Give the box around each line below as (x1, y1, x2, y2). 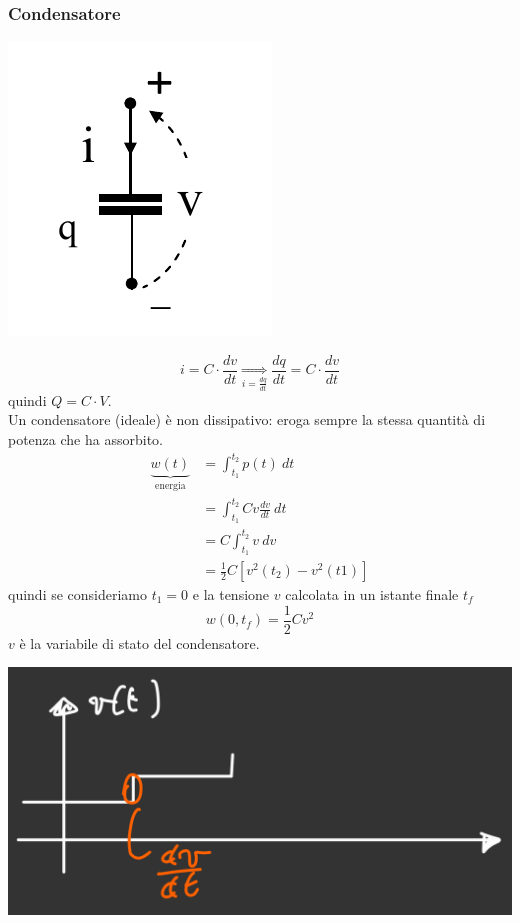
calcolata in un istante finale (285, 584, 459, 605)
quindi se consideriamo (8, 584, 148, 605)
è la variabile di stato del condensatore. (19, 632, 260, 653)
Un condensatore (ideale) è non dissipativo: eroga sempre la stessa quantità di (8, 409, 486, 430)
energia (155, 480, 186, 491)
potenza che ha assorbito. (8, 428, 163, 449)
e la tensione (192, 584, 270, 605)
